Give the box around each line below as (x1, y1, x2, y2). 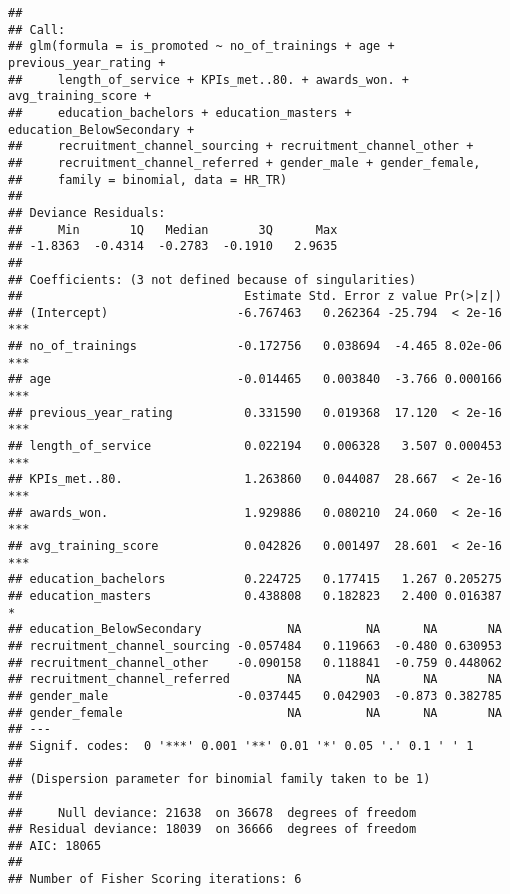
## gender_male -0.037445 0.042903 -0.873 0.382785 (8, 688, 502, 703)
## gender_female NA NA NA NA (8, 705, 502, 720)
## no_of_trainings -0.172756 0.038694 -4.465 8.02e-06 (8, 339, 502, 354)
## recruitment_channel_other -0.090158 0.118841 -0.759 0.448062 (8, 655, 502, 670)
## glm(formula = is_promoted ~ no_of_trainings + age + (8, 39, 395, 54)
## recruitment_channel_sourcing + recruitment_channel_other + (8, 139, 474, 154)
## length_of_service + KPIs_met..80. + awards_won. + (8, 72, 409, 87)
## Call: (8, 22, 66, 37)
